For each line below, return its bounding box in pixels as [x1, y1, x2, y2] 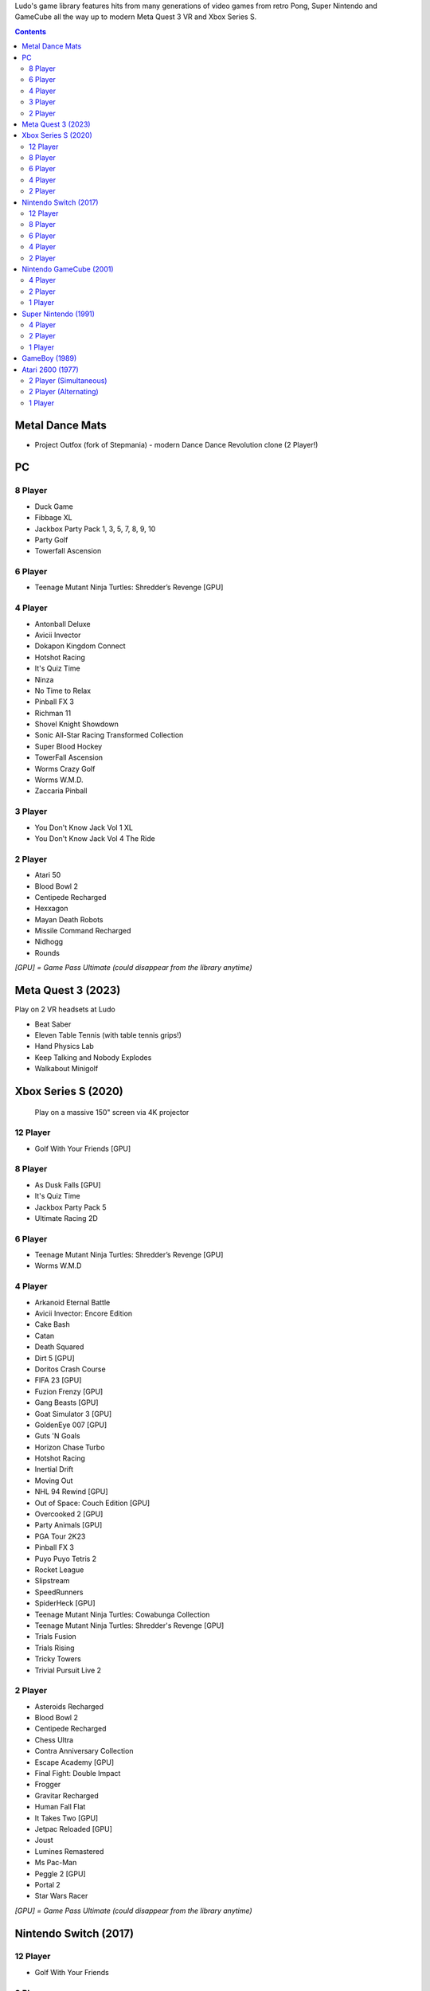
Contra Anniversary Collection [34, 1747, 134, 1756]
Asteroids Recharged [34, 1701, 104, 1711]
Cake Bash [34, 1320, 71, 1329]
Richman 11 [34, 708, 72, 718]
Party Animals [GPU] [34, 1520, 103, 1530]
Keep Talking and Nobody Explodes [34, 1052, 152, 1062]
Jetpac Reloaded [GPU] [34, 1824, 113, 1833]
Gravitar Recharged [34, 1790, 99, 1800]
